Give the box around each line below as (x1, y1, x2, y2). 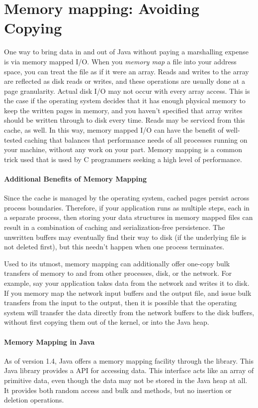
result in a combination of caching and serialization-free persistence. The (4, 222, 225, 232)
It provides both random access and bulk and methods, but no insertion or (4, 385, 232, 395)
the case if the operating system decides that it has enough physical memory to (4, 95, 246, 106)
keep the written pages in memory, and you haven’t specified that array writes (4, 105, 243, 115)
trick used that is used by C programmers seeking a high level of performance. (4, 154, 242, 164)
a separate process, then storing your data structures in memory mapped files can (4, 212, 253, 222)
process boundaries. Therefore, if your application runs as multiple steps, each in (4, 202, 250, 212)
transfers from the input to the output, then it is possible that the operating (4, 297, 237, 308)
